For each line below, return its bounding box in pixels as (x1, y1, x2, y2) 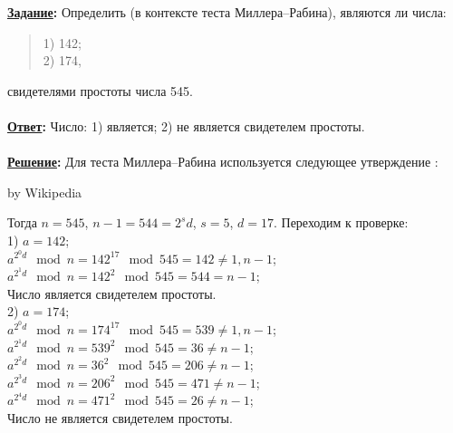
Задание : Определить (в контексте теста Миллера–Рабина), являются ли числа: (7, 3, 447, 21)
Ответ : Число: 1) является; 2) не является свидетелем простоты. (7, 116, 365, 135)
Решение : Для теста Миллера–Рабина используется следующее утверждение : (7, 152, 439, 171)
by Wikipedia (7, 182, 82, 201)
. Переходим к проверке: (273, 213, 409, 232)
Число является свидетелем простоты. (7, 284, 217, 303)
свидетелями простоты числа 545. (7, 81, 193, 100)
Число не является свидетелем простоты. (7, 408, 233, 427)
